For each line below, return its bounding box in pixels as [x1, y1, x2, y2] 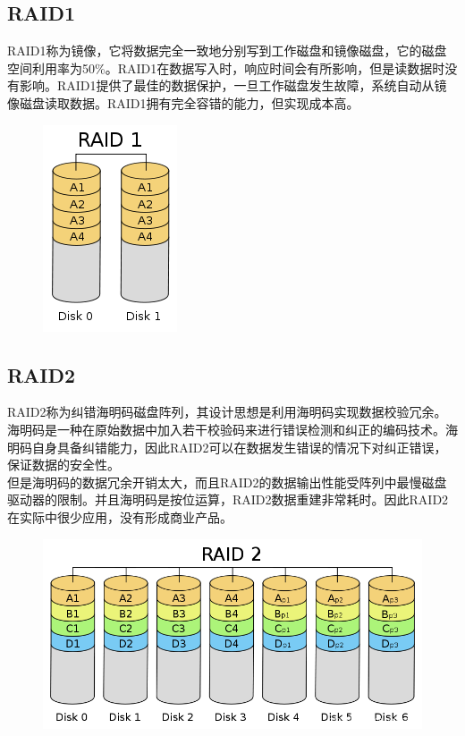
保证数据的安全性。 [7, 455, 120, 474]
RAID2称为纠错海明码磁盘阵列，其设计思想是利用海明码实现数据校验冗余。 [7, 402, 447, 421]
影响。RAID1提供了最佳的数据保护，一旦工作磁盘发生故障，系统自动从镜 [19, 76, 447, 95]
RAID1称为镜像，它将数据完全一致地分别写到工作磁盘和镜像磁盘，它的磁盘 [7, 41, 447, 60]
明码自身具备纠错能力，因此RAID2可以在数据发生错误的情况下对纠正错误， [7, 437, 447, 456]
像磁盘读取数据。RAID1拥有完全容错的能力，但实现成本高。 [7, 93, 359, 112]
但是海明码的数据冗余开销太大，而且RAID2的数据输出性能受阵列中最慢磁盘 [7, 472, 447, 491]
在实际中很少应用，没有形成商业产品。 [7, 507, 232, 526]
